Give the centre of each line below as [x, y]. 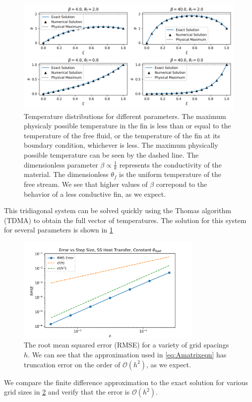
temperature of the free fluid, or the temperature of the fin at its [122, 135]
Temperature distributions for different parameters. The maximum [125, 116]
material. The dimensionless [66, 174]
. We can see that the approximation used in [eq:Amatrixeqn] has [127, 354]
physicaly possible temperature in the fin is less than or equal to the [127, 126]
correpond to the [182, 184]
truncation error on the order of [72, 364]
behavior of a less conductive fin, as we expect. [95, 194]
